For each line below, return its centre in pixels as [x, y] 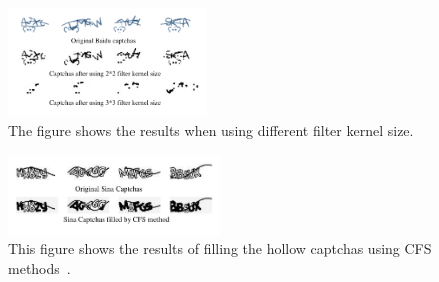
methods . [39, 267]
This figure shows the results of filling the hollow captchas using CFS [220, 248]
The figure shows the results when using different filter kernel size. [211, 130]
